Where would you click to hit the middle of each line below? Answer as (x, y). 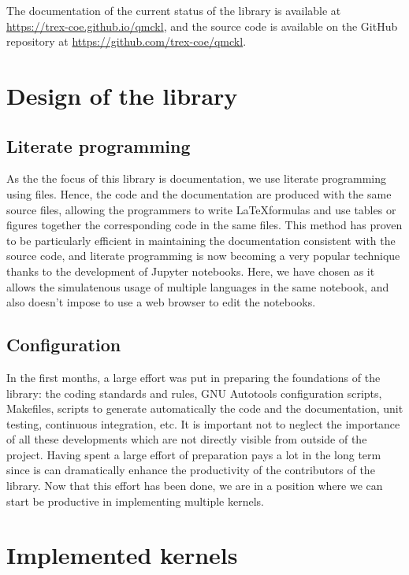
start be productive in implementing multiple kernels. (135, 501)
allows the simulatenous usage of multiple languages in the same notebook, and (198, 286)
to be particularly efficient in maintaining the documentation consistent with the (201, 240)
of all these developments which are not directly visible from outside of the (187, 439)
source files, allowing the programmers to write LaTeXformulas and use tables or (201, 209)
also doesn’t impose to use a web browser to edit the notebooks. (161, 302)
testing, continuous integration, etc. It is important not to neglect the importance (203, 423)
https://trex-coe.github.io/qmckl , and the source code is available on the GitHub (202, 26)
